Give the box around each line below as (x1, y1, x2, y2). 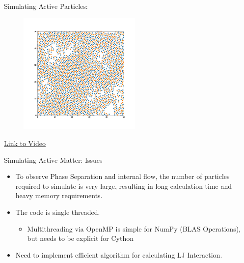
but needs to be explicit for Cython (27, 233, 134, 243)
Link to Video (4, 138, 46, 148)
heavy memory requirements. (15, 190, 103, 201)
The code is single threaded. (15, 206, 100, 217)
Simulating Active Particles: (4, 1, 88, 11)
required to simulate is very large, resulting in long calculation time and (15, 180, 232, 191)
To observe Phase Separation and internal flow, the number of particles (15, 171, 230, 181)
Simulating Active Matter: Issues (4, 154, 103, 165)
